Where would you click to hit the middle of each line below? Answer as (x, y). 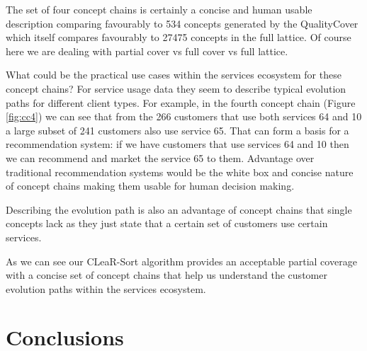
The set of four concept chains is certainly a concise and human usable (159, 9)
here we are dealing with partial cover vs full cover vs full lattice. (147, 51)
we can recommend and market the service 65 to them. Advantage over (160, 157)
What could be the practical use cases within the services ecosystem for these (174, 75)
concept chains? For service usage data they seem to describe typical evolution (176, 88)
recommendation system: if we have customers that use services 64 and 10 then (177, 144)
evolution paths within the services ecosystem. (106, 288)
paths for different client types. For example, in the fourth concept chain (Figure (181, 102)
